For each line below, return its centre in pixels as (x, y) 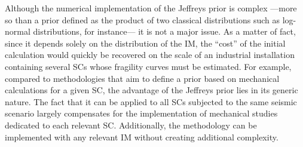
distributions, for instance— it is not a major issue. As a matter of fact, (164, 31)
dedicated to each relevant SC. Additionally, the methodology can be (131, 125)
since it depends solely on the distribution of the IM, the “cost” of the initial (145, 43)
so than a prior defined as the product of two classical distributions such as (143, 19)
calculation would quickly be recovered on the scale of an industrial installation (150, 55)
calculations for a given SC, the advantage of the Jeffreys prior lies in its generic (151, 90)
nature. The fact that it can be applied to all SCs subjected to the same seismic (151, 101)
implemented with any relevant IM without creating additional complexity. (142, 137)
